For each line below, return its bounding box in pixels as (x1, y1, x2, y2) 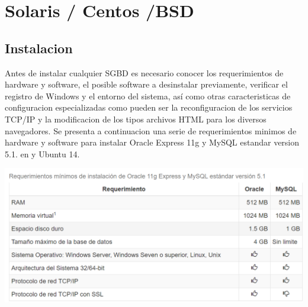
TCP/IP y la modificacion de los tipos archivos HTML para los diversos (5, 112, 267, 125)
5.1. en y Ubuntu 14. (5, 147, 80, 160)
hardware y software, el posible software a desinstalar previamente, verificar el (5, 78, 288, 91)
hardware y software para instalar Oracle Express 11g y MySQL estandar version (5, 136, 300, 148)
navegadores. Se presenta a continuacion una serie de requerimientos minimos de (5, 124, 297, 137)
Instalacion (5, 38, 73, 57)
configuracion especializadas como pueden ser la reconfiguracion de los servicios (5, 101, 293, 114)
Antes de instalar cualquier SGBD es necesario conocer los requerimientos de (5, 66, 284, 79)
